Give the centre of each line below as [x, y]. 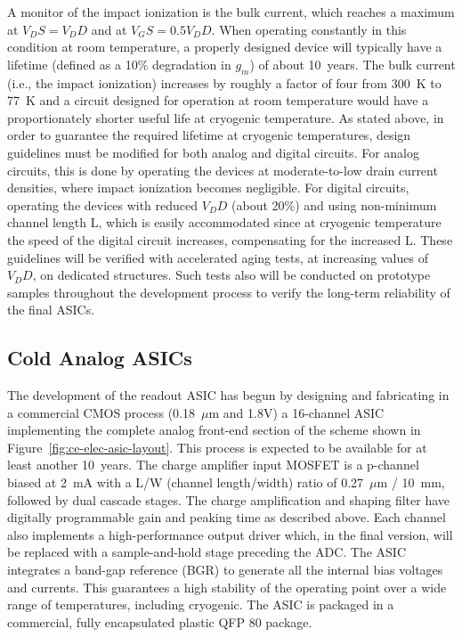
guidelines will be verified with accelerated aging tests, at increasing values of [218, 257]
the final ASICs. [51, 310]
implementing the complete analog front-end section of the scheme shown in [214, 430]
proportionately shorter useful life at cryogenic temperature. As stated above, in [226, 117]
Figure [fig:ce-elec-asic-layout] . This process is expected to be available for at [217, 447]
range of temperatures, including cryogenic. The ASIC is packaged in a [201, 604]
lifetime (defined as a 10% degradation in [119, 64]
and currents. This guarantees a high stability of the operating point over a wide [227, 587]
